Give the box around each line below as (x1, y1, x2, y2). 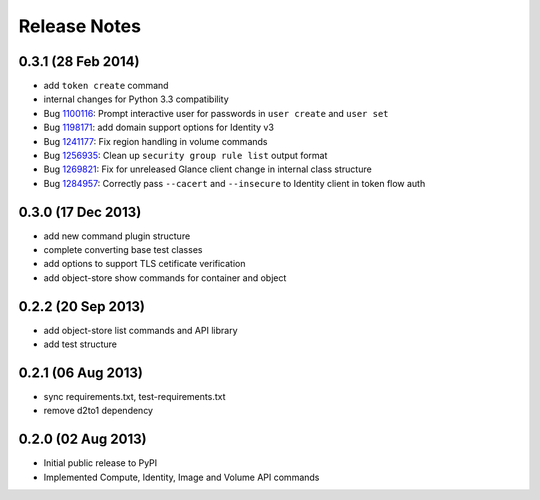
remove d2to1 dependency (43, 405, 154, 417)
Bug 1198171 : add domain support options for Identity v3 (43, 121, 275, 134)
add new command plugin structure (43, 230, 191, 242)
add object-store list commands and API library (43, 324, 238, 336)
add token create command (43, 80, 169, 92)
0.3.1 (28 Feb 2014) (18, 53, 140, 70)
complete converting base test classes (43, 244, 203, 256)
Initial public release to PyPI (43, 457, 158, 469)
